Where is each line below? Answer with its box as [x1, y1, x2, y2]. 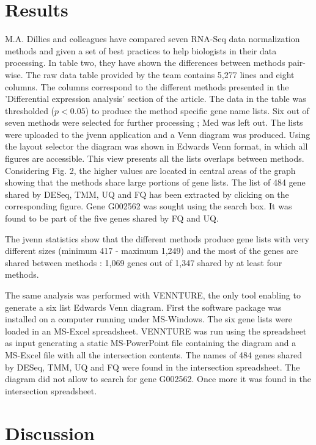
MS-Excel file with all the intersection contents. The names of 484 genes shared [5, 348, 302, 361]
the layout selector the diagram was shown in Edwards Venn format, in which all [5, 140, 308, 153]
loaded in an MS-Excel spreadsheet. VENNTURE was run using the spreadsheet [5, 324, 307, 337]
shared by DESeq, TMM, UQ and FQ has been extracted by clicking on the [5, 187, 289, 200]
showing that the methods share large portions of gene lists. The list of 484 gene [5, 176, 306, 189]
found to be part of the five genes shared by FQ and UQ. [5, 212, 219, 225]
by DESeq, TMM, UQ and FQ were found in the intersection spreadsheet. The [5, 360, 300, 373]
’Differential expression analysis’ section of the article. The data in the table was [5, 92, 306, 105]
